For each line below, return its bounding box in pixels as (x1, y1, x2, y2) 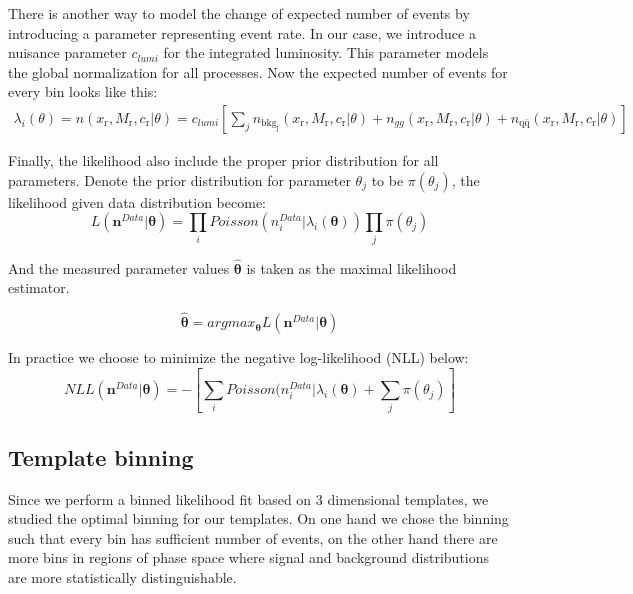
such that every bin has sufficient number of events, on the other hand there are (8, 527, 498, 548)
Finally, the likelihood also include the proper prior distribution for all (8, 150, 439, 170)
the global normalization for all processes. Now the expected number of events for (8, 61, 508, 82)
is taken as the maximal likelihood (246, 257, 457, 278)
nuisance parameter (8, 42, 127, 63)
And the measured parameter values (8, 257, 230, 278)
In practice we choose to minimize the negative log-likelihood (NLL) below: (8, 347, 469, 368)
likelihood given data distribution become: (8, 191, 266, 212)
